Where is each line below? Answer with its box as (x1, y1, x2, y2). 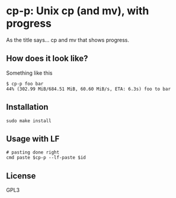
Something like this (6, 69, 53, 76)
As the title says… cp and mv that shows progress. (6, 36, 129, 43)
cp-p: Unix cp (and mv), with (6, 4, 149, 18)
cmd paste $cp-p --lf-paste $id (6, 155, 86, 161)
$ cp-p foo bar (6, 81, 44, 87)
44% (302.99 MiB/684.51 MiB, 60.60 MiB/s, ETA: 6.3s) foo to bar (6, 86, 171, 92)
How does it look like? (6, 53, 88, 63)
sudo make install (6, 117, 52, 124)
